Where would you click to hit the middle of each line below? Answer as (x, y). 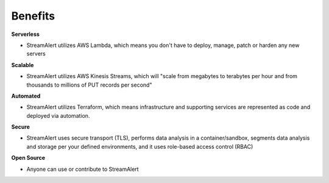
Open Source (28, 158)
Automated (26, 96)
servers (36, 54)
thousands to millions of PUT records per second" (89, 85)
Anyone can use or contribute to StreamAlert (83, 169)
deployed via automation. (58, 115)
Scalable (23, 65)
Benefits (33, 16)
